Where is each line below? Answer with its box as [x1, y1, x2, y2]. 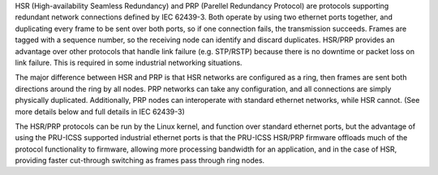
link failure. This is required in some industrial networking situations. [15, 58, 243, 67]
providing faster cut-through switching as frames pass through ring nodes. [15, 156, 265, 165]
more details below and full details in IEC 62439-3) [15, 106, 186, 117]
